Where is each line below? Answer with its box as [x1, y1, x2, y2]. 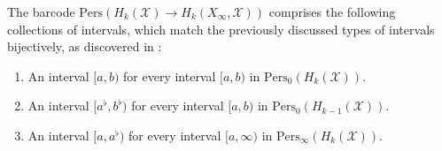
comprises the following [268, 3, 396, 20]
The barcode [7, 3, 75, 20]
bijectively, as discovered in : [7, 37, 162, 56]
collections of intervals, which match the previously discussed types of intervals [7, 19, 435, 38]
